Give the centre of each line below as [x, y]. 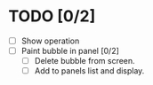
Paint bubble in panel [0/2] [70, 51]
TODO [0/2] [52, 16]
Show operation [50, 41]
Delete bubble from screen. [85, 61]
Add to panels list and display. [89, 71]
